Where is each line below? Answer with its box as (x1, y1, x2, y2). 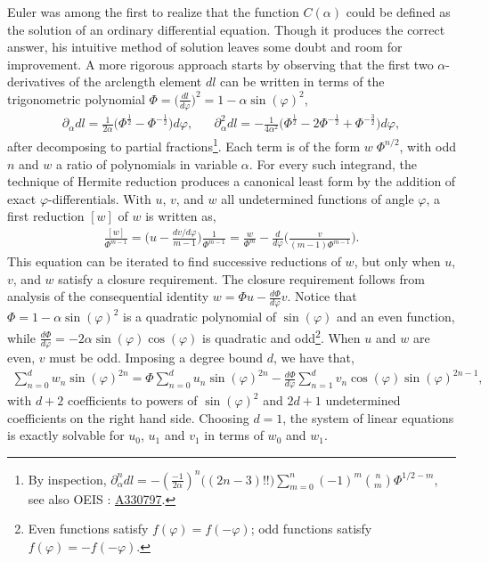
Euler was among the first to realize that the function (7, 3, 299, 20)
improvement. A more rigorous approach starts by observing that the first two (7, 54, 434, 73)
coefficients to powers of (67, 391, 198, 410)
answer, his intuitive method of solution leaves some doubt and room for (7, 37, 403, 56)
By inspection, (28, 469, 107, 488)
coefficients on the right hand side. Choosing (7, 408, 249, 427)
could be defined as (346, 3, 451, 20)
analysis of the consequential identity (7, 287, 209, 305)
